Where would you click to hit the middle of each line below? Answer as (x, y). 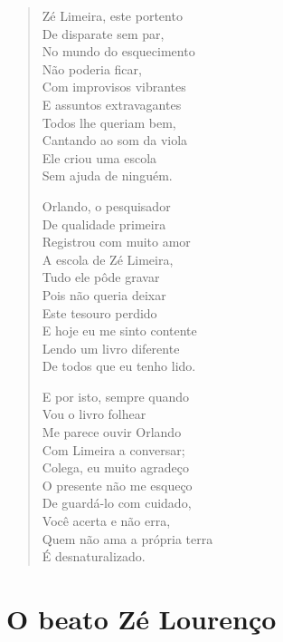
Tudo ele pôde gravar (101, 277)
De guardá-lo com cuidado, (117, 503)
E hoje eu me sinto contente (119, 331)
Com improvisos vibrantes (114, 87)
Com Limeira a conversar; (113, 449)
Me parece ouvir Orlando (112, 432)
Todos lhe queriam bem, (109, 122)
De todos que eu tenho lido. (119, 366)
